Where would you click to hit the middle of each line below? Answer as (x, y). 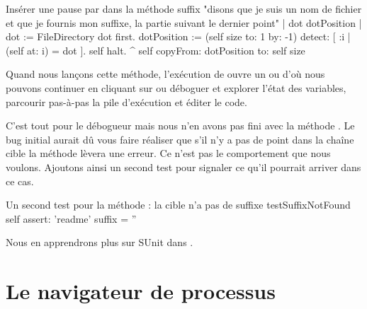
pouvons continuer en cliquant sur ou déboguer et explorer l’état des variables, (176, 87)
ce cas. (20, 181)
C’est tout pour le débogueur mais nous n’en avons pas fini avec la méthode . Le (180, 126)
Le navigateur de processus (141, 291)
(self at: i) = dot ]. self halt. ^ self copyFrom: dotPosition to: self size (156, 50)
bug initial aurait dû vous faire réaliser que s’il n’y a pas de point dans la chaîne (180, 139)
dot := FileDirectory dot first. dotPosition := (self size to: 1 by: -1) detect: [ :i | (178, 36)
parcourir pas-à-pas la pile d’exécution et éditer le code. (126, 101)
